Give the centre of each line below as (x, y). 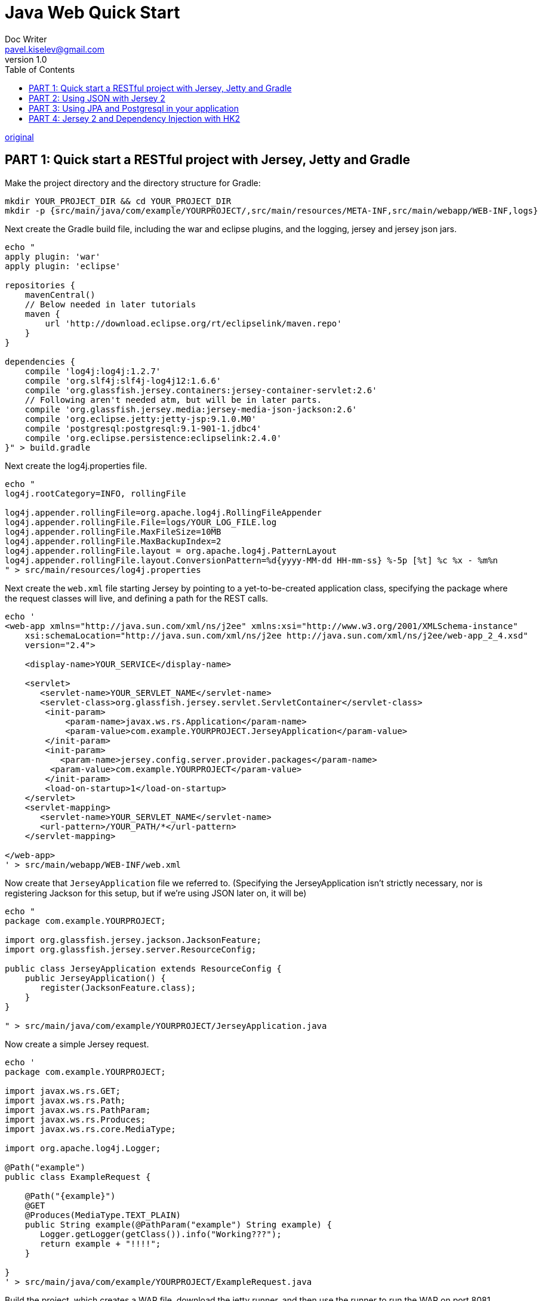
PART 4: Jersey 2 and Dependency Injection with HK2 (135, 118)
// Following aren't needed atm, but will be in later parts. (173, 400)
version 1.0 (26, 59)
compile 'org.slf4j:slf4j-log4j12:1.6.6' (123, 380)
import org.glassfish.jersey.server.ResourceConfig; (131, 949)
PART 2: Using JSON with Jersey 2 (97, 98)
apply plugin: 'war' (53, 256)
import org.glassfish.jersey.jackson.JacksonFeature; (133, 940)
